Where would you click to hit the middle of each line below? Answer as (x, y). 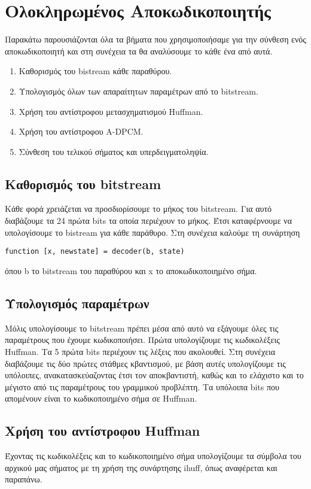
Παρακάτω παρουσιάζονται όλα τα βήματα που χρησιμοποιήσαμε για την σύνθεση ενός (155, 39)
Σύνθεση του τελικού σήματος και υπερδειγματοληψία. (114, 151)
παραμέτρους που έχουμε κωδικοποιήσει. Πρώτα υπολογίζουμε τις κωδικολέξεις (142, 340)
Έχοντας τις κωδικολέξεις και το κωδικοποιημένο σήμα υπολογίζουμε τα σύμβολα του (153, 456)
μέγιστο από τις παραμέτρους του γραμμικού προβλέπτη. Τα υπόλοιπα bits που (142, 386)
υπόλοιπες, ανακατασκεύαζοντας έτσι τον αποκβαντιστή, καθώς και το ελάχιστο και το (154, 375)
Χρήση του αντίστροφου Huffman (103, 431)
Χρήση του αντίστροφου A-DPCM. (81, 131)
